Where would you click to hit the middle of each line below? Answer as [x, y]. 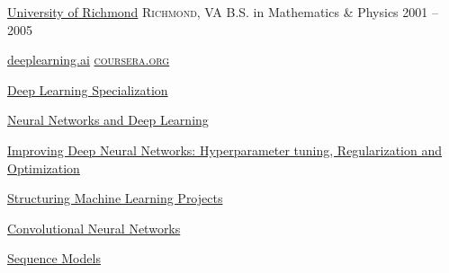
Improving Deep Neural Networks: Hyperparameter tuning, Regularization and [224, 150]
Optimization [44, 167]
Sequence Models [54, 258]
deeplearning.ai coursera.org [89, 60]
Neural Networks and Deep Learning [108, 120]
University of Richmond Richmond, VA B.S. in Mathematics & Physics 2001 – [223, 12]
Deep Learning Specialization [88, 89]
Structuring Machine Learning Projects [115, 198]
